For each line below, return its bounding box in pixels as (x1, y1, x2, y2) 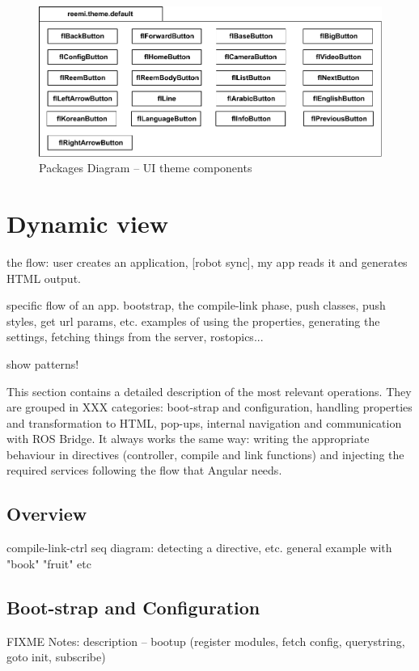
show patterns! (6, 355, 79, 372)
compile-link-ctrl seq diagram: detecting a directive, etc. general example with (6, 539, 392, 556)
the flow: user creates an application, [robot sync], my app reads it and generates (6, 253, 408, 270)
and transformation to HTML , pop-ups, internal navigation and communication (6, 414, 402, 431)
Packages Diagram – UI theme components (39, 159, 252, 176)
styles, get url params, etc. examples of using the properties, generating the (6, 312, 380, 329)
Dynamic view (6, 207, 168, 239)
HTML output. (6, 269, 81, 286)
